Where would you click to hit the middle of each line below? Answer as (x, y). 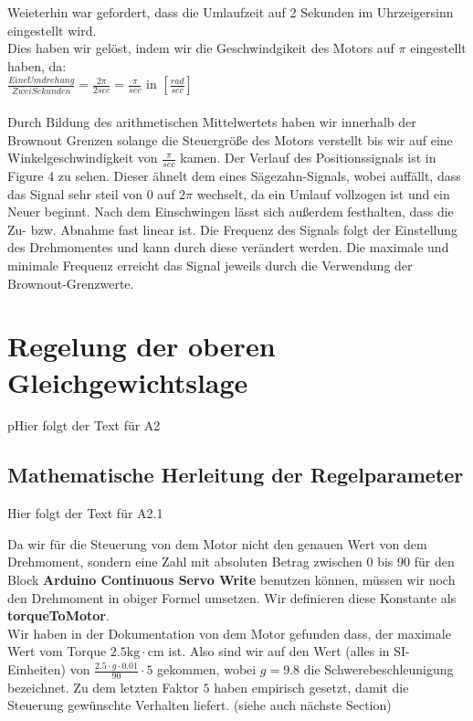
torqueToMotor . (58, 615)
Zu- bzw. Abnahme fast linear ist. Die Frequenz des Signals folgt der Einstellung (233, 229)
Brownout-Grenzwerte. (71, 283)
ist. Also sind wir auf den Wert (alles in (279, 651)
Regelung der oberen (142, 346)
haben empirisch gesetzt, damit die (311, 687)
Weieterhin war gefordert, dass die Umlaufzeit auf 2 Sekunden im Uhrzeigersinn (231, 12)
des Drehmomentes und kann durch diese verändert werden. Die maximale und (228, 247)
